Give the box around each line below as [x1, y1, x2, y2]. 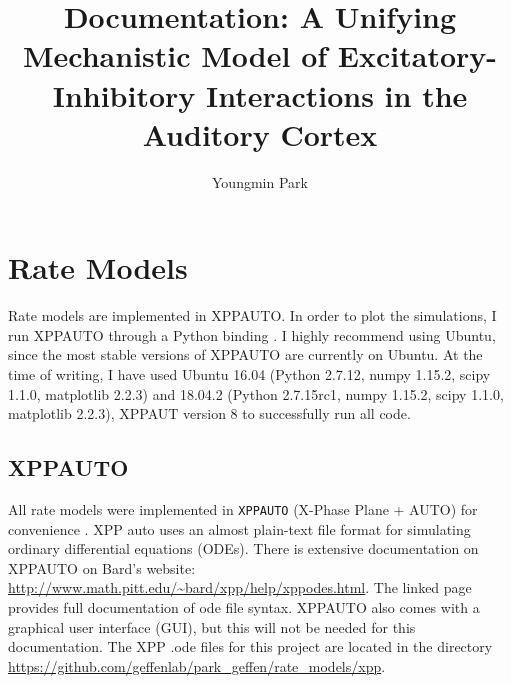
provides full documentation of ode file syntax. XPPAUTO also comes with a [8, 597, 480, 618]
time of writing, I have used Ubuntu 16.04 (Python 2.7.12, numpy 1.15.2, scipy [8, 364, 491, 384]
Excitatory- [337, 35, 497, 76]
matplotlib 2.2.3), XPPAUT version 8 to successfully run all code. [8, 403, 411, 424]
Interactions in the [206, 74, 468, 115]
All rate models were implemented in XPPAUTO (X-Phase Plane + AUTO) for [8, 498, 478, 519]
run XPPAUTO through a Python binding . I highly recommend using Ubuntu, [8, 324, 496, 345]
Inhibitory [52, 74, 196, 115]
